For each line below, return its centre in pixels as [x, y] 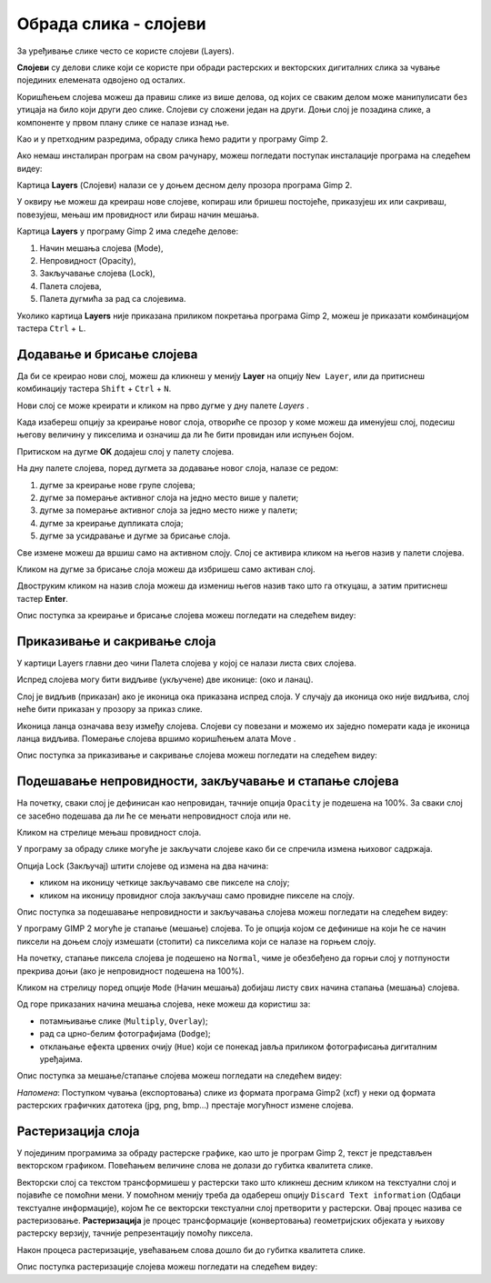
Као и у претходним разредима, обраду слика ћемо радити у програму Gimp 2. [173, 139]
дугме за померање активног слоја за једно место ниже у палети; [169, 510]
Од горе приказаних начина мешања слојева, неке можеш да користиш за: [164, 1004]
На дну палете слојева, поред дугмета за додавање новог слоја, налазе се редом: [178, 468]
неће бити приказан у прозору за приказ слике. [110, 709]
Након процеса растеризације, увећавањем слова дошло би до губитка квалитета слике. [191, 1249]
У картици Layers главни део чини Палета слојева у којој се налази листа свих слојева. [186, 663]
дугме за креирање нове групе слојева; [117, 485]
